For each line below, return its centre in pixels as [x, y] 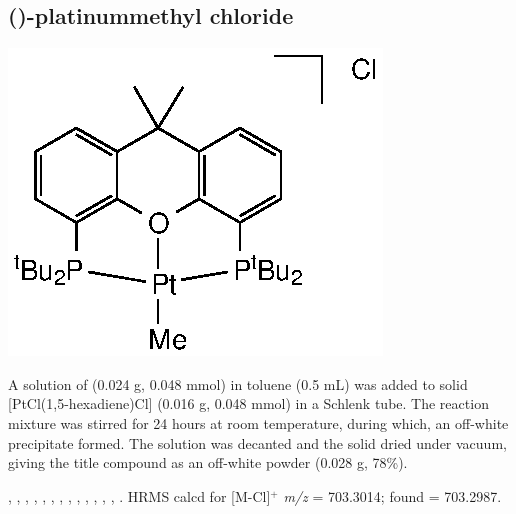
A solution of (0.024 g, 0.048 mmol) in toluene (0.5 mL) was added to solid [238, 383]
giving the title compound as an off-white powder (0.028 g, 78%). [208, 462]
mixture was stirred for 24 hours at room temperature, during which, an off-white [258, 422]
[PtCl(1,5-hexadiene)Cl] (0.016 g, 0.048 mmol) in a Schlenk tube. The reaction [248, 403]
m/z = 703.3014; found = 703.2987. [392, 495]
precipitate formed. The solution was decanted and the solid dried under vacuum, [257, 442]
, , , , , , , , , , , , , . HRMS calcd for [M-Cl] [139, 495]
